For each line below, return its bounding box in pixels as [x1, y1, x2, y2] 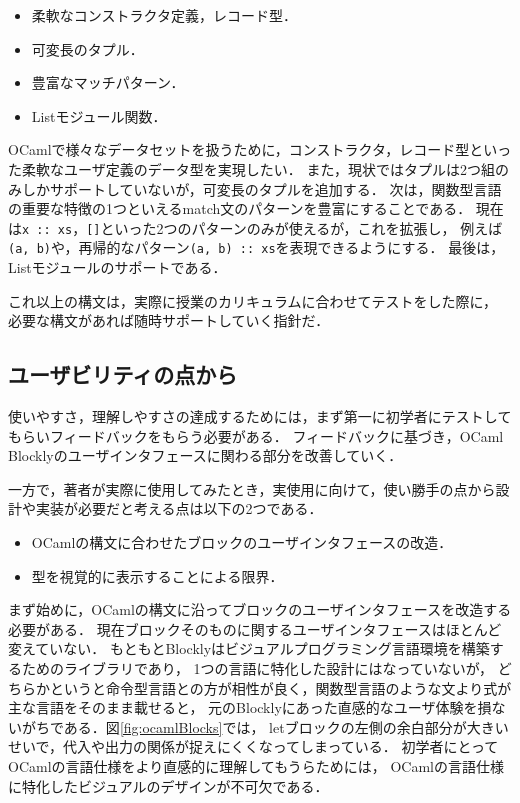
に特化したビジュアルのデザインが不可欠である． [8, 775, 329, 796]
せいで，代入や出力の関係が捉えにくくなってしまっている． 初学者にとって [8, 736, 499, 757]
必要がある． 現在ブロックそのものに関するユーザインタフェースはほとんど [8, 618, 502, 639]
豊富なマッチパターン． [31, 72, 185, 93]
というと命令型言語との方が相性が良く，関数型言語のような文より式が [49, 677, 512, 698]
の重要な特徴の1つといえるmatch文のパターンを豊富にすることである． [8, 198, 472, 219]
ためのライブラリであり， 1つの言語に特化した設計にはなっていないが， [21, 657, 493, 678]
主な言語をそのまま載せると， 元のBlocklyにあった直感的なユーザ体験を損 [8, 697, 492, 718]
